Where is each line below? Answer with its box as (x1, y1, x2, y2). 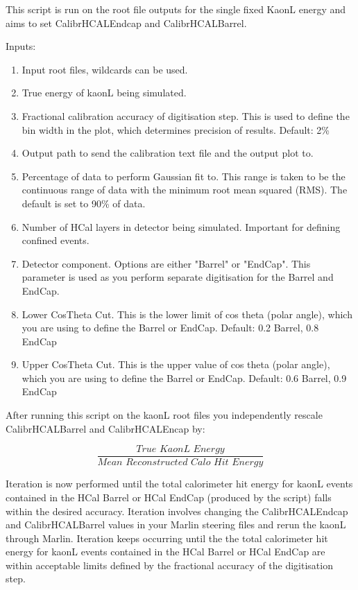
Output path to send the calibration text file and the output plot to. (22, 146, 314, 160)
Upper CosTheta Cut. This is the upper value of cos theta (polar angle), (22, 357, 330, 372)
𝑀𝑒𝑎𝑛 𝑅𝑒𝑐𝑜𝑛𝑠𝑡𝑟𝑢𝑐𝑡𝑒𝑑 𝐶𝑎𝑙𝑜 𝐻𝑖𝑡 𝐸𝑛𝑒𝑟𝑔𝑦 (97, 458, 264, 468)
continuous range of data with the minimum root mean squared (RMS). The (22, 182, 348, 197)
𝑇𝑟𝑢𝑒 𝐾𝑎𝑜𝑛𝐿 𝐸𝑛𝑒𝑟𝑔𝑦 (136, 444, 225, 455)
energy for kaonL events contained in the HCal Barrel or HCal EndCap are (6, 544, 325, 559)
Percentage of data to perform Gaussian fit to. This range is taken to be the (22, 168, 346, 183)
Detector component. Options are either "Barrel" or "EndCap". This (22, 256, 311, 270)
